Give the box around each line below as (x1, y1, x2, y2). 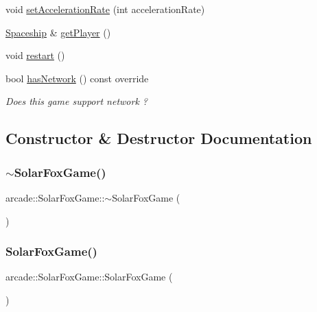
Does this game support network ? (5, 94, 148, 108)
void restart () (5, 48, 65, 62)
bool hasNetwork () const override (5, 71, 149, 85)
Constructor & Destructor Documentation (5, 128, 312, 149)
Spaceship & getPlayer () (5, 25, 111, 39)
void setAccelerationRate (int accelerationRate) (5, 2, 205, 16)
